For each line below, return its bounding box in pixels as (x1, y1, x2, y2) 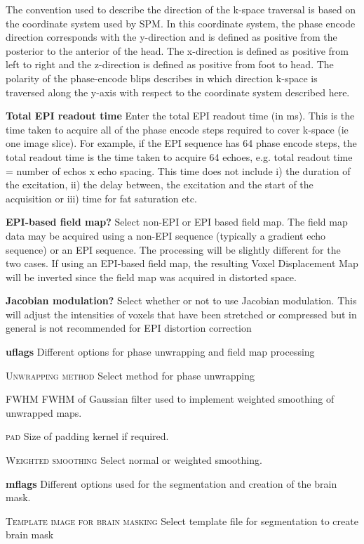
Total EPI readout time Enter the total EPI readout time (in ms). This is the (6, 108, 355, 123)
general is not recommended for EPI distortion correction (6, 320, 252, 335)
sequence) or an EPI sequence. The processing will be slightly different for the (6, 242, 341, 257)
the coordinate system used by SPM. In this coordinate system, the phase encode (6, 15, 356, 30)
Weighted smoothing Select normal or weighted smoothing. (6, 453, 262, 467)
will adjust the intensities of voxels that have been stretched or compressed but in (6, 306, 357, 321)
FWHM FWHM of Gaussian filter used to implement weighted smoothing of (6, 391, 335, 406)
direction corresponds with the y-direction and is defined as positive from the (6, 30, 337, 44)
